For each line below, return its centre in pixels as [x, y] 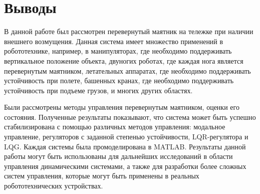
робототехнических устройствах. [54, 186]
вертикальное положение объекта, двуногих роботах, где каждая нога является [124, 60]
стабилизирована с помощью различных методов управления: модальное [115, 127]
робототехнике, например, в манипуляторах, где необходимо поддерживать [118, 51]
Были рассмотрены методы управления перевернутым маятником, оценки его [122, 107]
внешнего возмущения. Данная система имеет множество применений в [114, 41]
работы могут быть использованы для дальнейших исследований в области [118, 156]
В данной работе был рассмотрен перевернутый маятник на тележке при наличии [129, 31]
